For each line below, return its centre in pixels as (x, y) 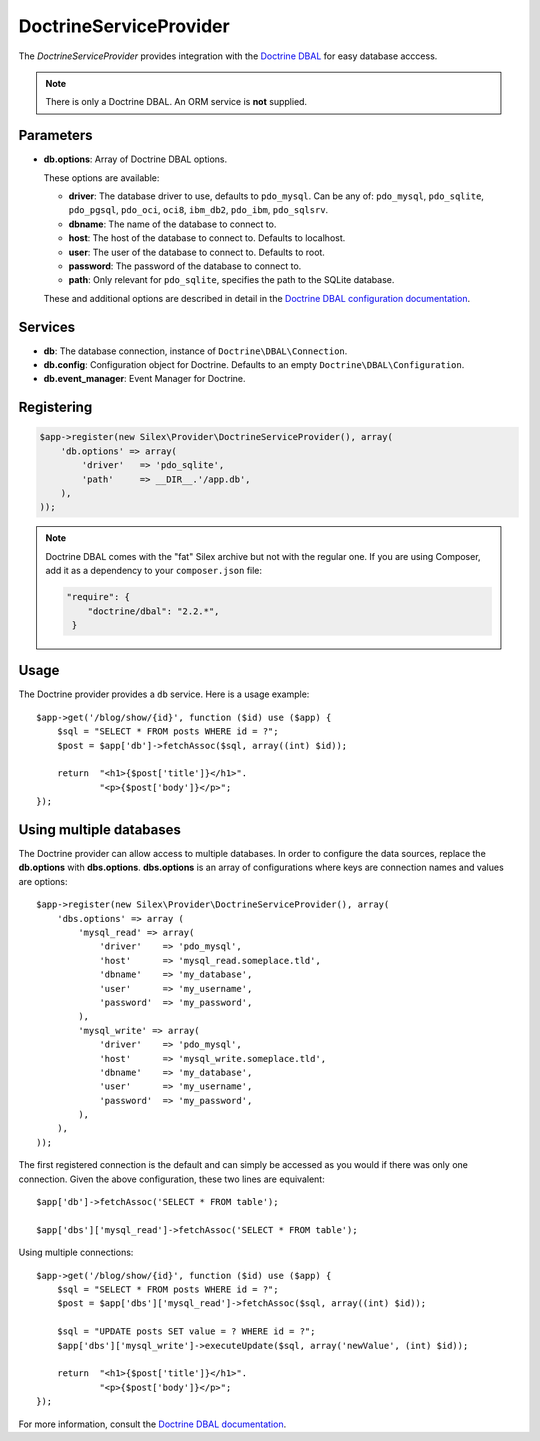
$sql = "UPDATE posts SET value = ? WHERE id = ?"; (186, 1331)
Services (47, 326)
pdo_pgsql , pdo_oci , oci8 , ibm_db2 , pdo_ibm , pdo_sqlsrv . (198, 210)
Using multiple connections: (76, 1252)
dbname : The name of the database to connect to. (172, 224)
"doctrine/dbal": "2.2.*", (153, 611)
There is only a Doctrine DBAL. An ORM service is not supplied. (176, 102)
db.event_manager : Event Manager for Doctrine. (144, 379)
